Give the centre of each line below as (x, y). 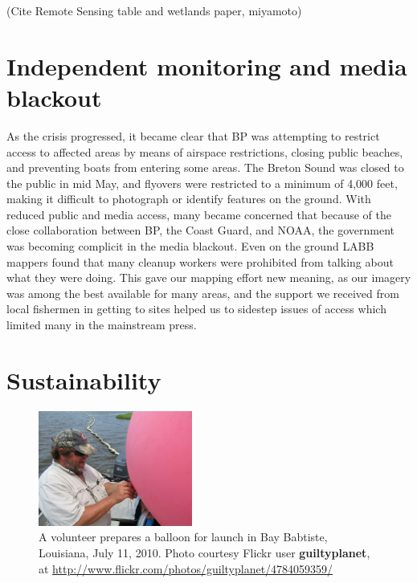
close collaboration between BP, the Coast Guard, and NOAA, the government (200, 230)
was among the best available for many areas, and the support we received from (203, 293)
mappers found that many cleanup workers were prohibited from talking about (200, 261)
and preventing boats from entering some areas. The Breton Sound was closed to (205, 167)
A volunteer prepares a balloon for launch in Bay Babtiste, (183, 537)
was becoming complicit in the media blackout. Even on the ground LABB (190, 246)
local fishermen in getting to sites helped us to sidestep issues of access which (196, 309)
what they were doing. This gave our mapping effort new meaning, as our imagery (209, 277)
